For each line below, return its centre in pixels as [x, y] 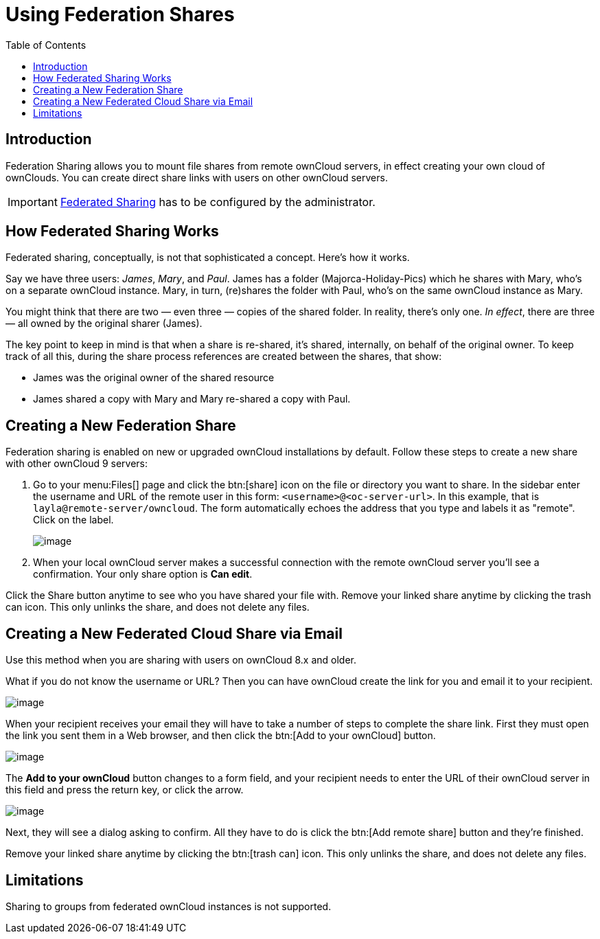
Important [33, 202]
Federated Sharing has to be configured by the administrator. [218, 202]
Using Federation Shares [120, 14]
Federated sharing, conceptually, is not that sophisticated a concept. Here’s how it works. [208, 258]
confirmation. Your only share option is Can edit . [143, 574]
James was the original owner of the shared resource [154, 378]
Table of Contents [46, 45]
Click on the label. [73, 520]
